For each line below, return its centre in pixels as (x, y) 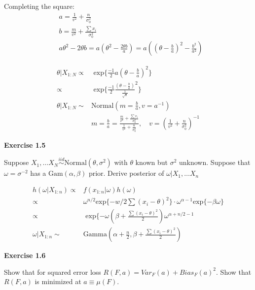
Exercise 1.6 (25, 255)
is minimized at (58, 281)
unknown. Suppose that (215, 162)
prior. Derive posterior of (126, 173)
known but (151, 162)
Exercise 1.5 (25, 145)
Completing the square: (39, 6)
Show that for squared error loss (53, 272)
